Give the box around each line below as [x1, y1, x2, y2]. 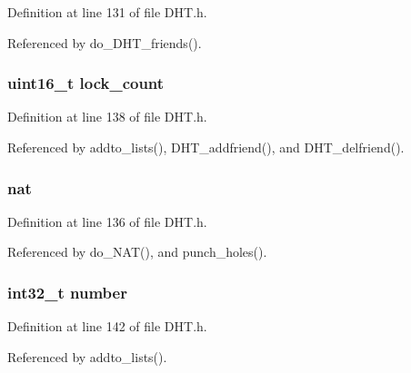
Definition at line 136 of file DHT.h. [7, 211, 207, 231]
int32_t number [7, 280, 127, 303]
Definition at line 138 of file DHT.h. [7, 107, 207, 126]
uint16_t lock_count [7, 72, 165, 94]
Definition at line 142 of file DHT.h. [7, 317, 207, 336]
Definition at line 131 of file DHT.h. [7, 3, 207, 21]
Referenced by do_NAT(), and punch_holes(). [7, 242, 267, 261]
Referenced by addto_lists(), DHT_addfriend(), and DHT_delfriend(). [7, 138, 405, 156]
